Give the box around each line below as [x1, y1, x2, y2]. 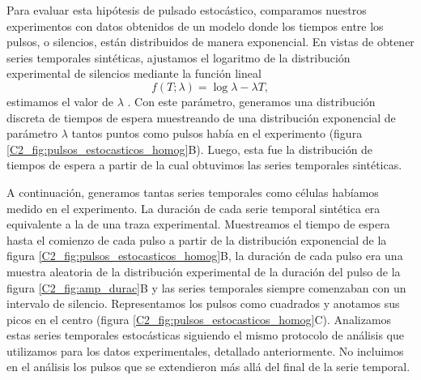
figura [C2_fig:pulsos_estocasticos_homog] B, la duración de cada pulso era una [6, 247, 403, 264]
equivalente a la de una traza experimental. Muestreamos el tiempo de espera [6, 216, 390, 233]
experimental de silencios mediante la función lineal [6, 65, 262, 82]
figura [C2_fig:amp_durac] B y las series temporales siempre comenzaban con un [6, 279, 406, 296]
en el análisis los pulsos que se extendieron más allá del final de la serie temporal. [6, 358, 410, 375]
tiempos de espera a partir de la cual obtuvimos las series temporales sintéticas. [6, 156, 402, 173]
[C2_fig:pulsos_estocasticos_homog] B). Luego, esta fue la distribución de [6, 140, 373, 157]
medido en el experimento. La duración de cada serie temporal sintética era [6, 199, 381, 216]
